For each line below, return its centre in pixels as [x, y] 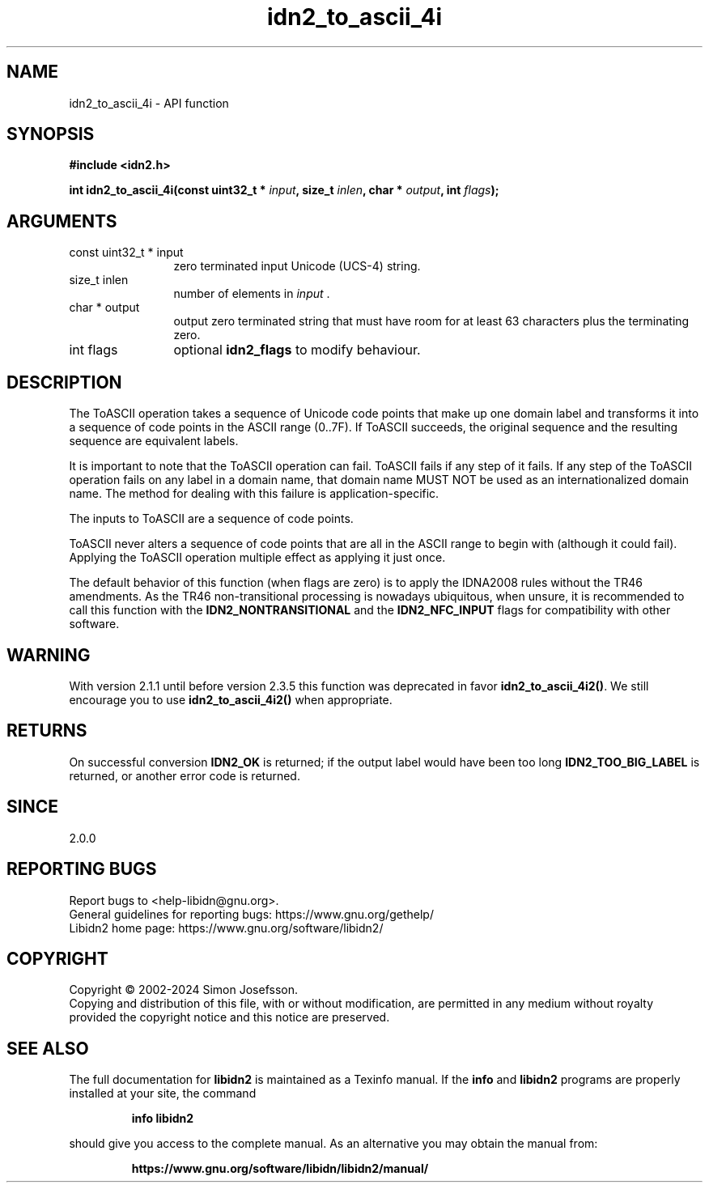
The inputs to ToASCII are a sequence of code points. [211, 519]
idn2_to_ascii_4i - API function [149, 103]
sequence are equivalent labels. [154, 441]
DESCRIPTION [64, 382]
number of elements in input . [252, 294]
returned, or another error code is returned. [185, 775]
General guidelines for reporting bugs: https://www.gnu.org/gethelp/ [251, 914]
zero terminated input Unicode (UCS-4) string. [297, 266]
